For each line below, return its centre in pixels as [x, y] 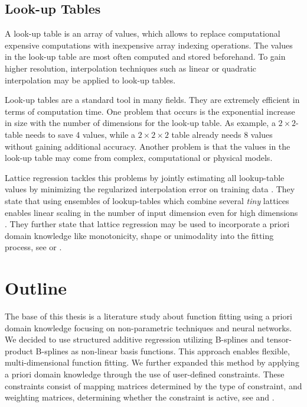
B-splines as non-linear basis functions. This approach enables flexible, [163, 351]
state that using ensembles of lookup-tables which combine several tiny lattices [147, 200]
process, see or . [33, 247]
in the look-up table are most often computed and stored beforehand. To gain [145, 56]
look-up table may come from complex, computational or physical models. [139, 158]
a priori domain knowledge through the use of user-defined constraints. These [145, 374]
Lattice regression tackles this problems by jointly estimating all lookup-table [145, 177]
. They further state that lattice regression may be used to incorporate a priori [147, 224]
